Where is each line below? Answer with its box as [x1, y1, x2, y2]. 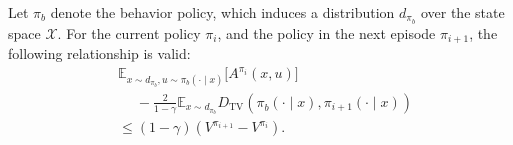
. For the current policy [57, 22, 201, 43]
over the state [420, 2, 505, 22]
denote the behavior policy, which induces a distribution [50, 2, 395, 22]
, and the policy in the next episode [217, 22, 436, 43]
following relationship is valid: [8, 43, 191, 64]
